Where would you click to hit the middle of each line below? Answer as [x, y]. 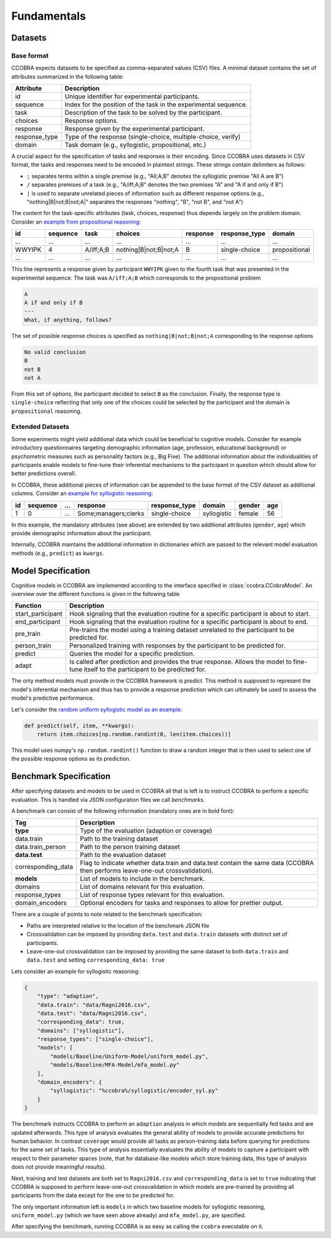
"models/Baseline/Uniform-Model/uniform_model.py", [129, 1056]
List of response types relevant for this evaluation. [152, 895]
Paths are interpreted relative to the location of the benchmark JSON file [118, 925]
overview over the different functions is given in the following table [96, 594]
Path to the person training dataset [130, 847]
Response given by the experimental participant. [135, 129]
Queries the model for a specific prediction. [132, 654]
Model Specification [51, 570]
